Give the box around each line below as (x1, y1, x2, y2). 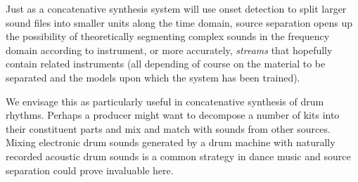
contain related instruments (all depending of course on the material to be (6, 56, 326, 71)
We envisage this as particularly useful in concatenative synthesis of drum (6, 93, 324, 108)
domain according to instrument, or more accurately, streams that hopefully (6, 42, 333, 57)
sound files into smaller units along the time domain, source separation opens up (6, 15, 352, 30)
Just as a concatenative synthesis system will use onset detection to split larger (6, 1, 347, 15)
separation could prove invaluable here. (6, 162, 174, 177)
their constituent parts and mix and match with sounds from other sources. (6, 121, 331, 136)
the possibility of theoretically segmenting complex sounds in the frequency (6, 29, 330, 44)
